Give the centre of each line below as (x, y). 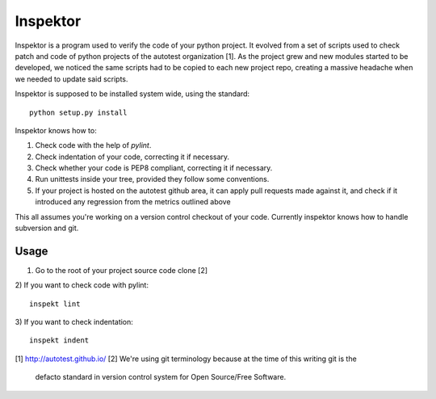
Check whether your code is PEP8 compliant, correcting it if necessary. (154, 168)
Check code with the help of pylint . (93, 145)
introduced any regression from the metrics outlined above (133, 202)
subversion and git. (47, 228)
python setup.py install (78, 112)
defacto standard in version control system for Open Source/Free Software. (161, 377)
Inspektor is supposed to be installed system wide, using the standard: (132, 94)
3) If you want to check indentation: (74, 322)
